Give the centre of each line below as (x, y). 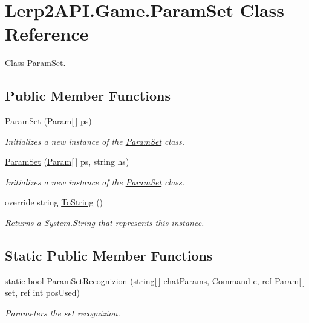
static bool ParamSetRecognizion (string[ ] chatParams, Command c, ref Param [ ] (155, 280)
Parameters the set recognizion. (63, 313)
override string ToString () (54, 202)
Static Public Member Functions (109, 255)
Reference (47, 34)
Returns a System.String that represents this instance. (105, 223)
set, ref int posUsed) (42, 292)
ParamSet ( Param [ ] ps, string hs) (67, 161)
